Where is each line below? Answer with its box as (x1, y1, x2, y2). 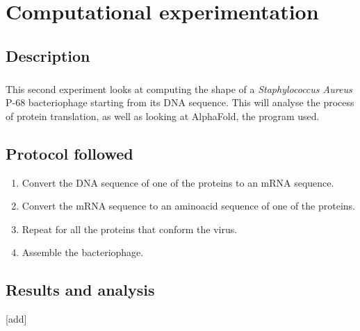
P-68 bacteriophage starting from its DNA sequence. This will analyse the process (6, 95, 354, 110)
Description (6, 44, 90, 66)
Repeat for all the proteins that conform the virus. (22, 221, 238, 236)
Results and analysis (6, 279, 155, 300)
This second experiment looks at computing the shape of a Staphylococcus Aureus (6, 81, 352, 96)
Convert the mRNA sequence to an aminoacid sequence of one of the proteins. (22, 198, 355, 213)
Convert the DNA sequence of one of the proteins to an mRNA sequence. (22, 175, 334, 189)
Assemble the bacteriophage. (22, 245, 144, 260)
